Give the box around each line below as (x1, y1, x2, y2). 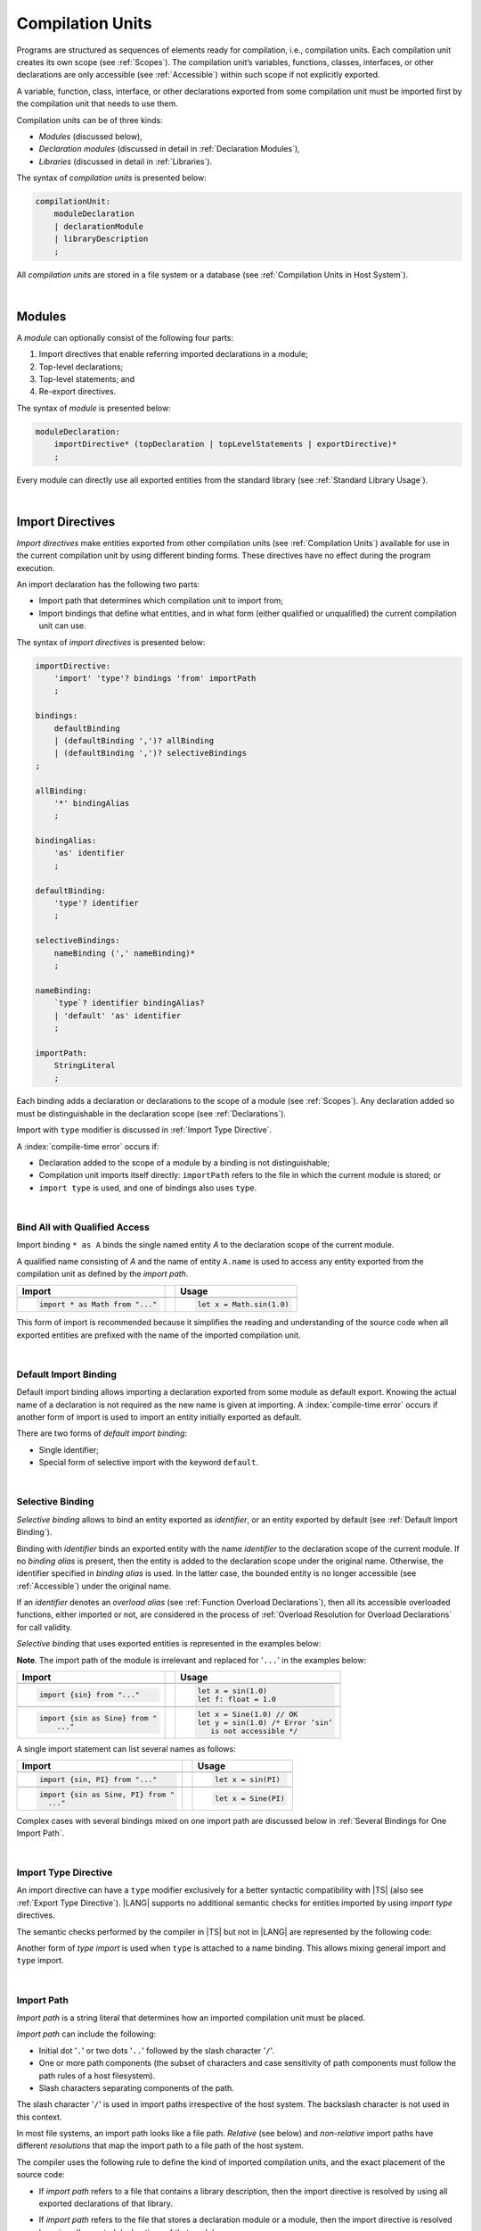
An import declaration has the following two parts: (16, 579, 200, 590)
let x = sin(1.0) (197, 1686, 267, 1696)
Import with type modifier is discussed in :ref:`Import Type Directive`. (16, 1124, 272, 1135)
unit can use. (38, 620, 86, 631)
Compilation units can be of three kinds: (16, 114, 164, 125)
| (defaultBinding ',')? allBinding (53, 735, 214, 745)
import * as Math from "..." (38, 1299, 158, 1309)
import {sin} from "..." (38, 1690, 140, 1700)
